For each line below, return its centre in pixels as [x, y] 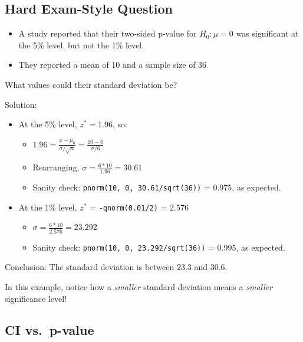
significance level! [36, 298]
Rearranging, [56, 167]
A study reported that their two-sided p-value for [108, 33]
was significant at [267, 33]
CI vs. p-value [50, 330]
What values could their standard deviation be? [91, 84]
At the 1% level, [48, 207]
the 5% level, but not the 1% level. [81, 45]
